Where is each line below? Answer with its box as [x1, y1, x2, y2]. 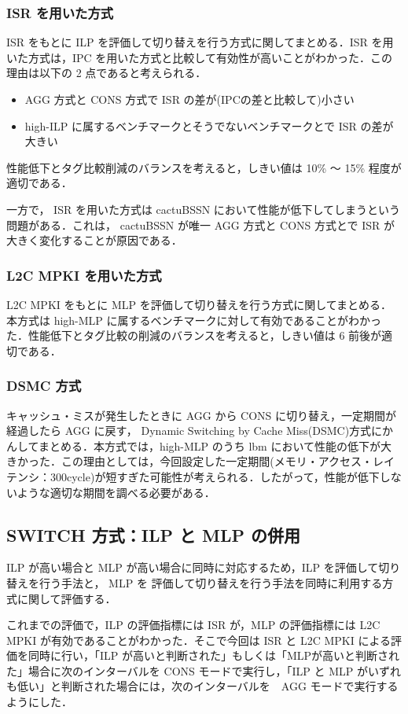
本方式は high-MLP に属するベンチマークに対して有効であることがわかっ [6, 311, 382, 328]
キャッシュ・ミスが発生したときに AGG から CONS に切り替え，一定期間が [6, 407, 397, 423]
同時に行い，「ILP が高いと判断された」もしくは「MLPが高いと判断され [28, 647, 400, 664]
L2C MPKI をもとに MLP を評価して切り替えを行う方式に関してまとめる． [6, 296, 392, 312]
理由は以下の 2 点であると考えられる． [6, 64, 207, 81]
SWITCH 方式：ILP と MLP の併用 [6, 522, 301, 547]
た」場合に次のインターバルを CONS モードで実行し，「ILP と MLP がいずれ [6, 662, 401, 679]
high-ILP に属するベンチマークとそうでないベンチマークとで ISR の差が [24, 117, 394, 134]
